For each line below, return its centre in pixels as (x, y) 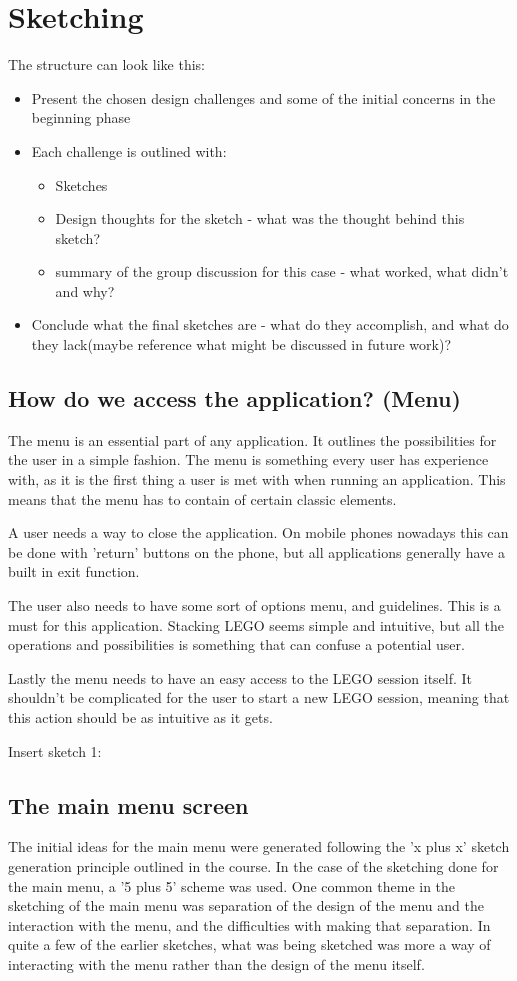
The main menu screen (128, 804)
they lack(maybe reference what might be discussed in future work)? (241, 344)
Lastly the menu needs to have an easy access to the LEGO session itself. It (240, 677)
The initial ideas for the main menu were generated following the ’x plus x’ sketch (259, 846)
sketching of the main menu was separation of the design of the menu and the (246, 905)
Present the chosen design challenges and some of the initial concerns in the (263, 97)
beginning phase (81, 117)
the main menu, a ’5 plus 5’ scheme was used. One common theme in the (232, 885)
